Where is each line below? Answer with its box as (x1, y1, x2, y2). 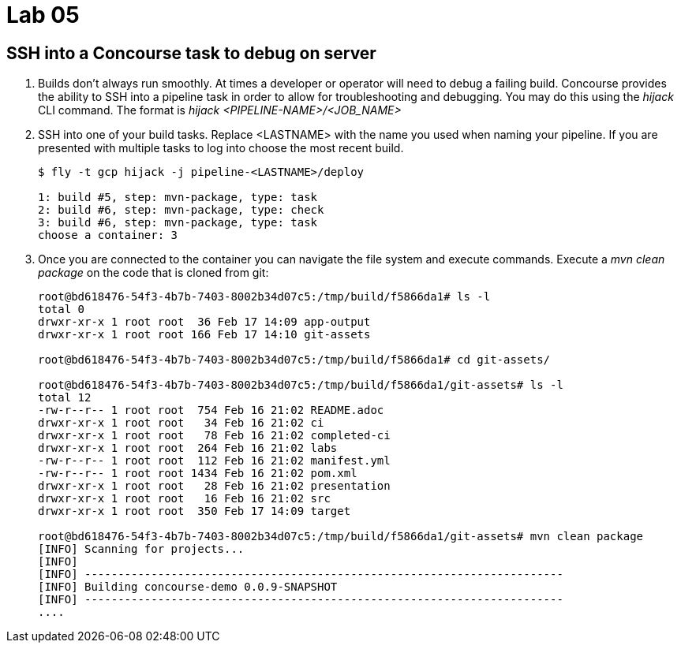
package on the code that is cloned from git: (38, 266, 269, 280)
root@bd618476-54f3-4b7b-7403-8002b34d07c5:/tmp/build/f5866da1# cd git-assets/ (38, 353, 551, 367)
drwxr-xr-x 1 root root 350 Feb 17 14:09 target (38, 505, 351, 518)
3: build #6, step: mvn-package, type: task (38, 216, 318, 229)
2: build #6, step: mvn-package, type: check (38, 203, 324, 217)
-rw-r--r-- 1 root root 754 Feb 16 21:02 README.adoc (38, 404, 384, 417)
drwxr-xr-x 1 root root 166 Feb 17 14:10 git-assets (38, 328, 371, 341)
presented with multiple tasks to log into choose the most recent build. (38, 141, 404, 155)
